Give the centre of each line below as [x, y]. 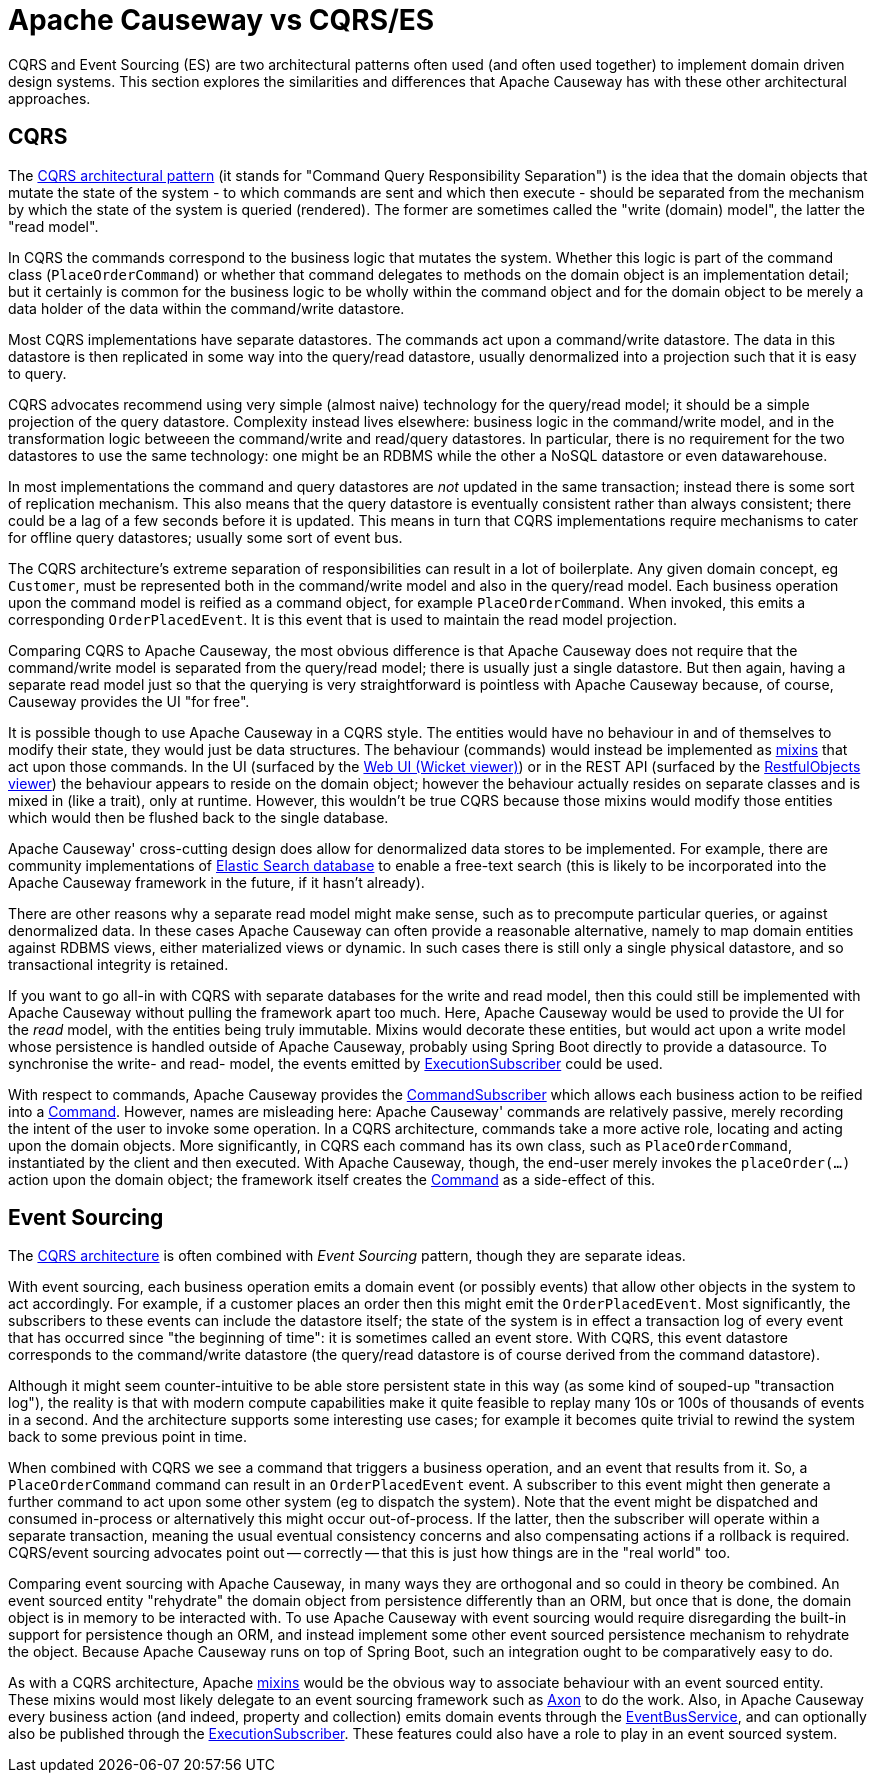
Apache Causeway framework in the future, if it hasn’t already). [216, 882]
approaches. [49, 98]
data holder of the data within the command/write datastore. [206, 308]
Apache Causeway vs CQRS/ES [221, 20]
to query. [37, 373]
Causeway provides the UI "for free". [129, 701]
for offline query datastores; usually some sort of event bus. [205, 537]
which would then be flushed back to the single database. [198, 817]
